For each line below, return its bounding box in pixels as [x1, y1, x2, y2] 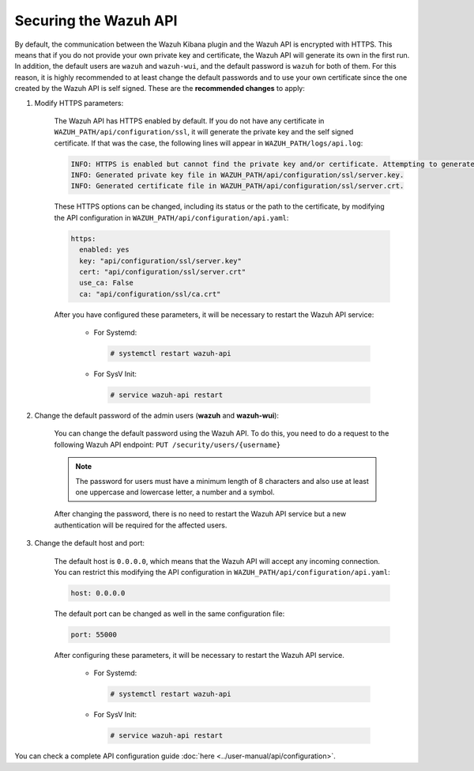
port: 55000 [70, 629, 118, 639]
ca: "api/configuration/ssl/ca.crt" [79, 289, 221, 298]
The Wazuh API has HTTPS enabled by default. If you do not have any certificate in [54, 115, 325, 126]
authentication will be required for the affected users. [54, 520, 228, 530]
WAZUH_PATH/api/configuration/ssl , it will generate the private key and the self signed [54, 127, 354, 137]
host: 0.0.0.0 [70, 588, 126, 597]
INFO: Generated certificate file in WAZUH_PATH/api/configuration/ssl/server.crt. [70, 182, 404, 191]
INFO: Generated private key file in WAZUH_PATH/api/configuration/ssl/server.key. [70, 171, 404, 180]
